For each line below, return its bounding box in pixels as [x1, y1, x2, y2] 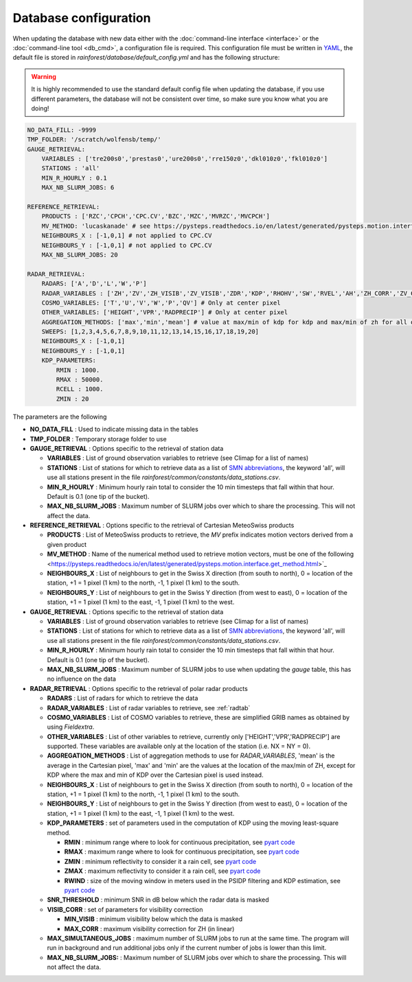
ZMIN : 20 [56, 395, 89, 403]
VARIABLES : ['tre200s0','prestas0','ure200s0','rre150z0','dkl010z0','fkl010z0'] [41, 155, 328, 163]
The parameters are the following [12, 412, 107, 421]
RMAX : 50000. [56, 376, 104, 384]
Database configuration [12, 10, 151, 25]
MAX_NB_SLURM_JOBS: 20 [41, 250, 118, 259]
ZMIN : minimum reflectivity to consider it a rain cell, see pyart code [64, 857, 257, 865]
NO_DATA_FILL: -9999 [27, 126, 96, 134]
